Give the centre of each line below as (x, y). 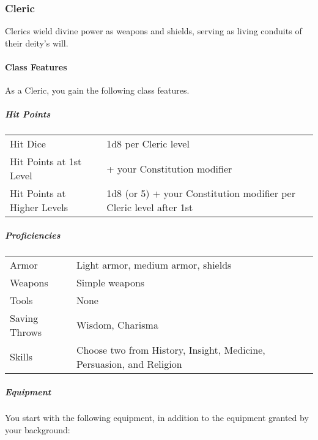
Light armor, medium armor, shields (154, 264)
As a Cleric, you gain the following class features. (97, 90)
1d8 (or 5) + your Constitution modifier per (201, 193)
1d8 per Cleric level (148, 144)
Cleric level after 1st (150, 207)
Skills (21, 357)
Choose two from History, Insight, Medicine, (171, 349)
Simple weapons (110, 282)
